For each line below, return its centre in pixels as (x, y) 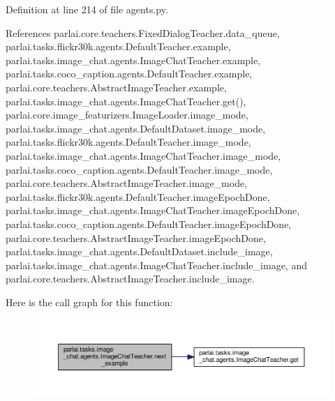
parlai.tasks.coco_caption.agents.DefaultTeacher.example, (129, 74)
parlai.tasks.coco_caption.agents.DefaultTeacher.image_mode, (139, 169)
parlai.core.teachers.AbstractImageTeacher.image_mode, (127, 183)
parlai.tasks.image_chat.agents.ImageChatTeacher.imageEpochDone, (153, 210)
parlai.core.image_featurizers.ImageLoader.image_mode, (127, 115)
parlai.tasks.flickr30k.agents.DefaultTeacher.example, (118, 46)
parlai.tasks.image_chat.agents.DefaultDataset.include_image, (139, 251)
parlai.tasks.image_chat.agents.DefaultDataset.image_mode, (136, 128)
